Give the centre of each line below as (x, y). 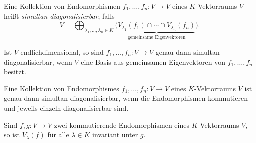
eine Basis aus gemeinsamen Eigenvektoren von (153, 62)
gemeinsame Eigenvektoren (156, 38)
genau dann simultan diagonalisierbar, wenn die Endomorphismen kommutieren (126, 98)
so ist (12, 134)
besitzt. (15, 71)
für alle (58, 134)
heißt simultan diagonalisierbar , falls (59, 16)
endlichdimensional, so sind (62, 52)
